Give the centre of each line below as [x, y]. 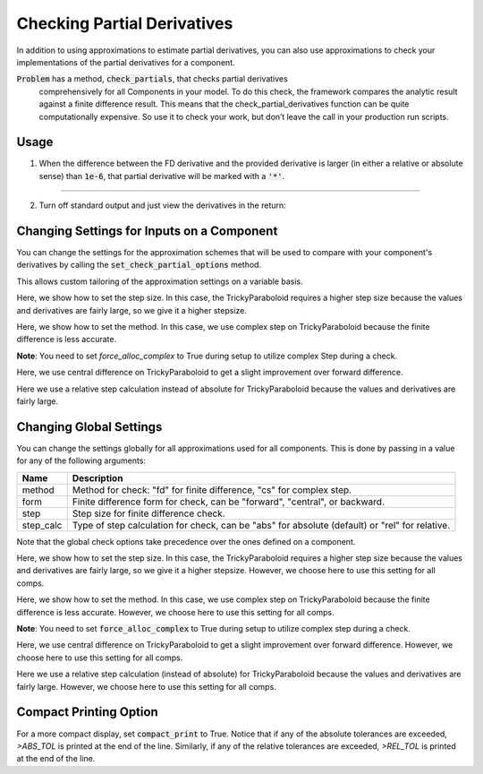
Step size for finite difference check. [148, 513]
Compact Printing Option [87, 712]
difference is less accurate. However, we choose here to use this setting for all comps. [175, 612]
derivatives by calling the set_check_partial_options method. [139, 265]
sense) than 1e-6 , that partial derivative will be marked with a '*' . [162, 176]
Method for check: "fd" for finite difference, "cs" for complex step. [212, 490]
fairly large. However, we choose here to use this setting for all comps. [146, 686]
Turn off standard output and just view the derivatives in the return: [162, 205]
